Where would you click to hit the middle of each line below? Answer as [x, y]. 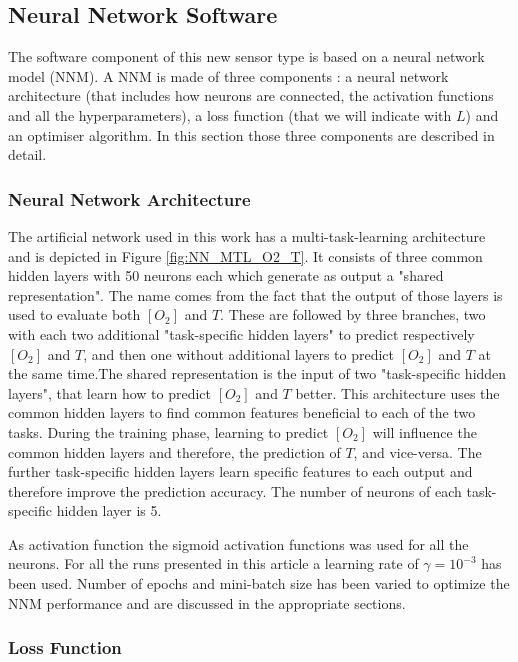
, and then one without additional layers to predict [239, 353]
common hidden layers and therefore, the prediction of [174, 451]
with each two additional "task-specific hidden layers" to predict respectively [241, 333]
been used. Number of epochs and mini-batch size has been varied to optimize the [259, 583]
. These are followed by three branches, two [353, 314]
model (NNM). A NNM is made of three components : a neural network [228, 75]
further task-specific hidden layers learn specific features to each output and [240, 471]
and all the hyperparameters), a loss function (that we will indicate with [230, 114]
